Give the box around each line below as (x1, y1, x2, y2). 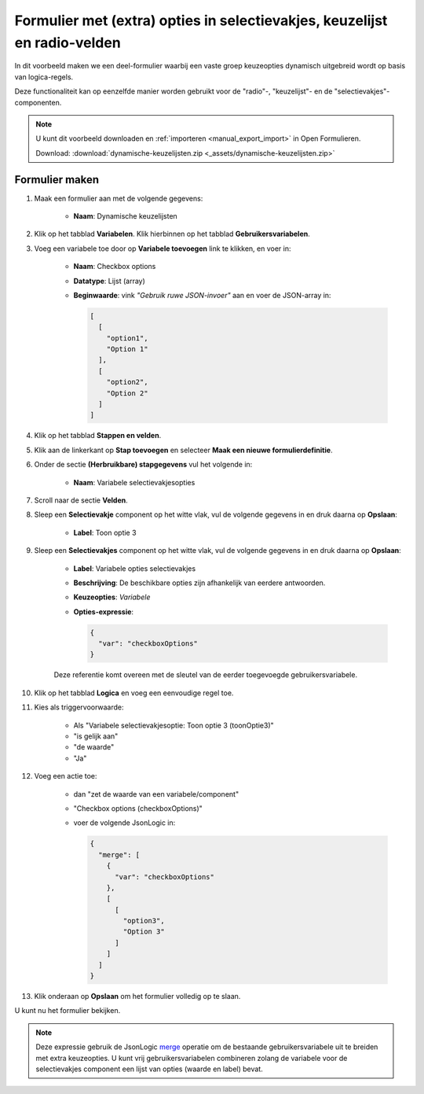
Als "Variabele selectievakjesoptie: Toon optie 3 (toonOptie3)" (73, 720, 274, 730)
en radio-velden (14, 34, 121, 51)
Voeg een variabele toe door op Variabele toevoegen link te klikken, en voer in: (34, 244, 291, 253)
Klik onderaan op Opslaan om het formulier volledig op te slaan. (34, 992, 241, 1001)
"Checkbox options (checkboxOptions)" (73, 803, 203, 813)
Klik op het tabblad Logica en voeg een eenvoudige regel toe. (34, 688, 234, 698)
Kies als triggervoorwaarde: (34, 702, 125, 712)
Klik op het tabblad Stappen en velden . (34, 431, 162, 440)
